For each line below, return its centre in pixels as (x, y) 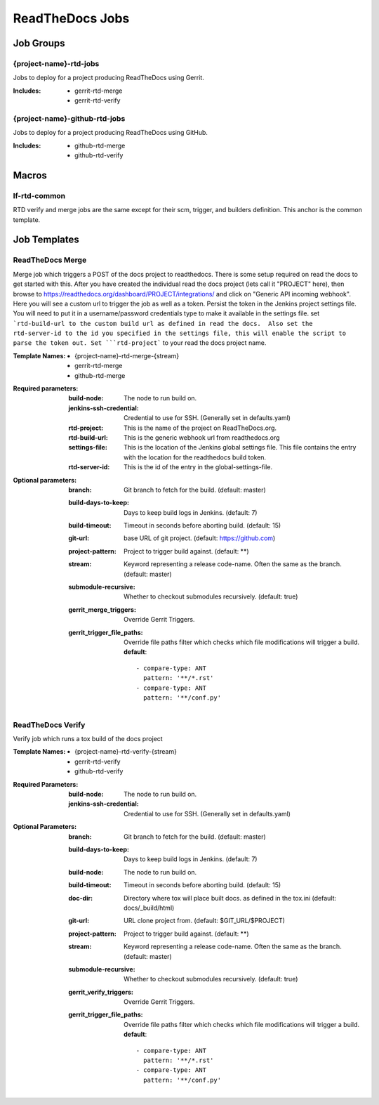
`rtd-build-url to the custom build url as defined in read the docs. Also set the (163, 323)
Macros (30, 175)
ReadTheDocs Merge (50, 260)
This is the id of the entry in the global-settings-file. (198, 467)
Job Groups (39, 43)
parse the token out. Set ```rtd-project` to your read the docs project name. (140, 343)
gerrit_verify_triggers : (101, 992)
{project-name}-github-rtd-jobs (69, 118)
